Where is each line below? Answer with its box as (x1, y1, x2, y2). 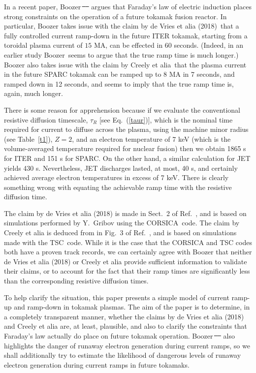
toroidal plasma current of (4, 40, 83, 50)
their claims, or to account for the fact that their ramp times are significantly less (4, 266, 250, 276)
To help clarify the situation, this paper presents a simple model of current (4, 292, 229, 302)
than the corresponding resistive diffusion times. (4, 276, 149, 286)
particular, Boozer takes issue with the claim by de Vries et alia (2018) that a (4, 21, 239, 31)
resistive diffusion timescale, (4, 114, 88, 124)
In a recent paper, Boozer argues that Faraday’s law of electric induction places (4, 1, 252, 11)
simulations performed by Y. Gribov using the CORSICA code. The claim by (4, 218, 240, 228)
